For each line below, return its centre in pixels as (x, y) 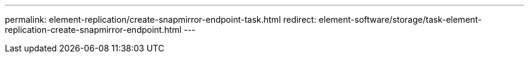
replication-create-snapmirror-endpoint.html (93, 30)
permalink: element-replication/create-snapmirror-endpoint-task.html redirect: (161, 19)
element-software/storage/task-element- (400, 19)
